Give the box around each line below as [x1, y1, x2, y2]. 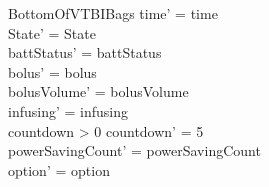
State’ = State [8, 22, 96, 43]
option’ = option [8, 159, 110, 180]
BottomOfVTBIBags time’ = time [8, 3, 218, 23]
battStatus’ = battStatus [8, 42, 162, 63]
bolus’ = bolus [8, 61, 97, 82]
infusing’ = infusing [8, 100, 128, 121]
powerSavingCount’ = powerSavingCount [8, 140, 261, 161]
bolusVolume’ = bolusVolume [8, 81, 189, 102]
